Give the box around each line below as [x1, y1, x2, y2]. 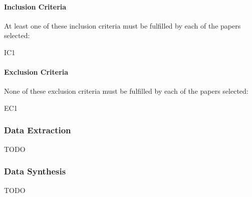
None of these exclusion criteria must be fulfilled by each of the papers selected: [4, 86, 248, 96]
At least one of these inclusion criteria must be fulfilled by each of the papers [4, 20, 241, 31]
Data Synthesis [4, 165, 66, 177]
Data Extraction [4, 124, 71, 136]
